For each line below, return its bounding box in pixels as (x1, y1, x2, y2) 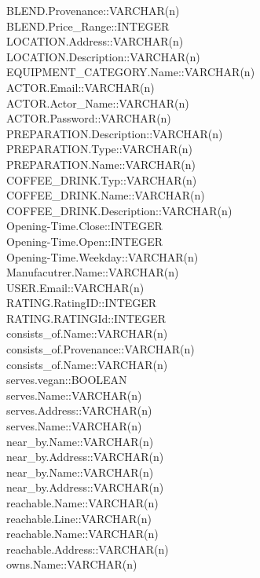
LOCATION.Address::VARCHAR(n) (6, 33, 184, 49)
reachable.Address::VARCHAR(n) (6, 540, 169, 557)
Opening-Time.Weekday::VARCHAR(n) (6, 248, 199, 265)
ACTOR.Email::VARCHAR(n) (6, 79, 155, 95)
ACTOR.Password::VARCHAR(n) (6, 110, 171, 126)
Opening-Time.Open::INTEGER (6, 232, 163, 249)
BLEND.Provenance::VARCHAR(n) (6, 2, 180, 18)
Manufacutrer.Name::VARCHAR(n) (6, 264, 179, 280)
